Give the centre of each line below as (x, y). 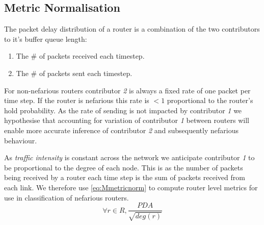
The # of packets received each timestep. (80, 56)
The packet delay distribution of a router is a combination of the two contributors (132, 29)
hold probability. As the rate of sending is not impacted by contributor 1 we (123, 110)
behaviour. (21, 140)
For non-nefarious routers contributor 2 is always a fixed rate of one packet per (127, 90)
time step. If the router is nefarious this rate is (77, 100)
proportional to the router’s (210, 100)
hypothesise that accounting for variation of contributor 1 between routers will (127, 120)
